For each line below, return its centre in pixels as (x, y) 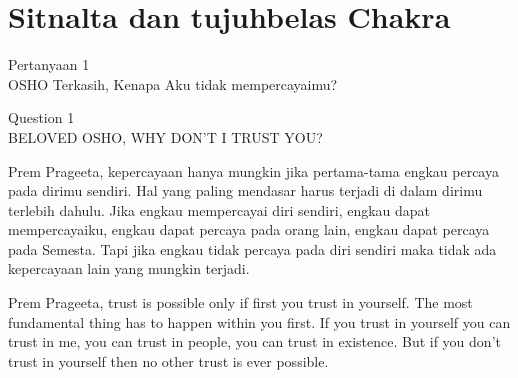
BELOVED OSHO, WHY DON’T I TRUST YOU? (165, 136)
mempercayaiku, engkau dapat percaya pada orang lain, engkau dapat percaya (249, 229)
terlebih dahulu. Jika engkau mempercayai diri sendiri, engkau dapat (219, 209)
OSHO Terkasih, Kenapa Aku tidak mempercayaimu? (173, 83)
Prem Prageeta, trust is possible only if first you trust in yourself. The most (240, 302)
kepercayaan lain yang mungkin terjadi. (129, 268)
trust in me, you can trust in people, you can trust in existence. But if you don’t (254, 341)
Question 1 (41, 117)
